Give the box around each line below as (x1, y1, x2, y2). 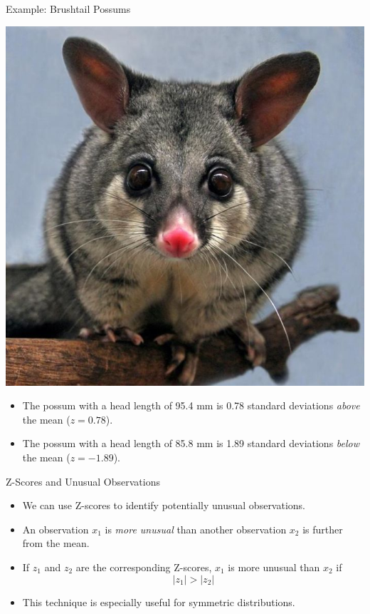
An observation (22, 521, 89, 536)
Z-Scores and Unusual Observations (6, 474, 160, 488)
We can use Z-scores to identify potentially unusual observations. (22, 498, 306, 513)
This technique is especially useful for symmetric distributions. (22, 594, 295, 609)
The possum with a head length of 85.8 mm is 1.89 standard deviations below (22, 436, 360, 451)
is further (302, 521, 343, 536)
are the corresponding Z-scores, (75, 559, 212, 574)
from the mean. (22, 536, 90, 551)
